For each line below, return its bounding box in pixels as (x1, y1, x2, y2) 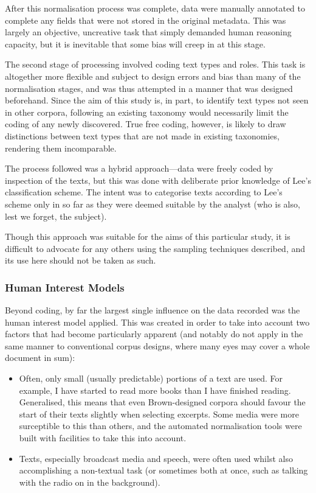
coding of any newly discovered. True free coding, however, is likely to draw (5, 117, 286, 130)
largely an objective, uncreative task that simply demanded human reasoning (5, 26, 292, 38)
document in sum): (5, 351, 75, 364)
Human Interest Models (5, 279, 125, 295)
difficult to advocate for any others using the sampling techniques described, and (5, 242, 306, 254)
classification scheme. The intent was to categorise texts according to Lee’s (5, 186, 283, 198)
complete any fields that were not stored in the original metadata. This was (5, 13, 286, 26)
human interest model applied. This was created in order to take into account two (5, 315, 310, 328)
